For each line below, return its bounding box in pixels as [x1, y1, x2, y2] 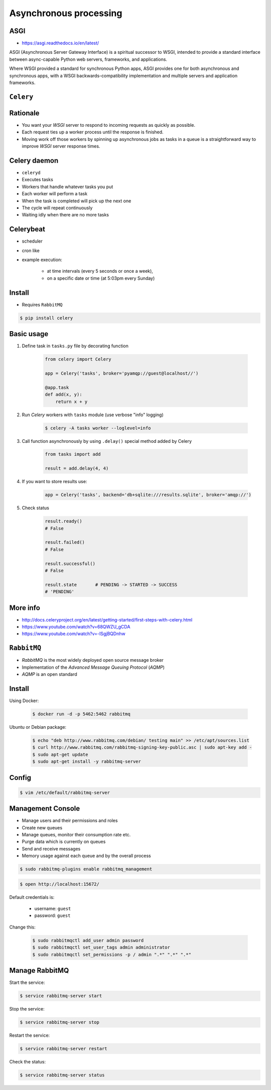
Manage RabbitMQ [9, 966, 69, 975]
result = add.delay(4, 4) [45, 465, 109, 472]
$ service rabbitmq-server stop [20, 1020, 100, 1025]
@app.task [45, 384, 69, 390]
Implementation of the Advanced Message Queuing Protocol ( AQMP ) [22, 664, 165, 670]
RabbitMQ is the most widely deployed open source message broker [22, 657, 164, 663]
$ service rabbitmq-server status [20, 1072, 105, 1078]
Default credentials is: [9, 894, 55, 900]
